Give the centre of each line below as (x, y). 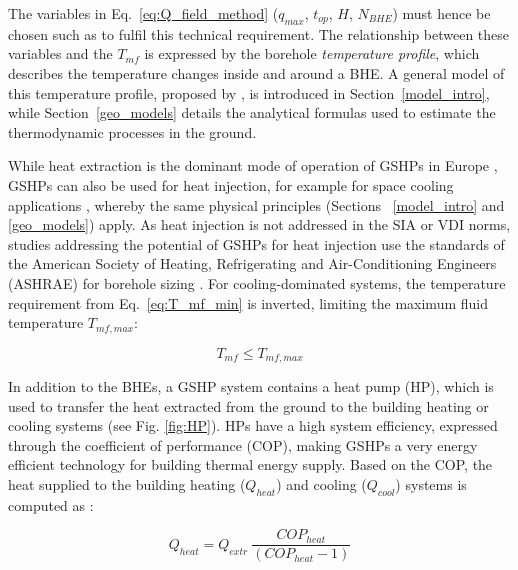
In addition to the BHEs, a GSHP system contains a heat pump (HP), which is (251, 386)
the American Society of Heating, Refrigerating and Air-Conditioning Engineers (252, 263)
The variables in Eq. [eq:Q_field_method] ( (143, 13)
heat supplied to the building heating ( (127, 483)
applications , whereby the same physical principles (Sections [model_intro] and (256, 204)
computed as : (51, 504)
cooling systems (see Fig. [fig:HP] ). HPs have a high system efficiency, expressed (253, 425)
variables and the (60, 53)
